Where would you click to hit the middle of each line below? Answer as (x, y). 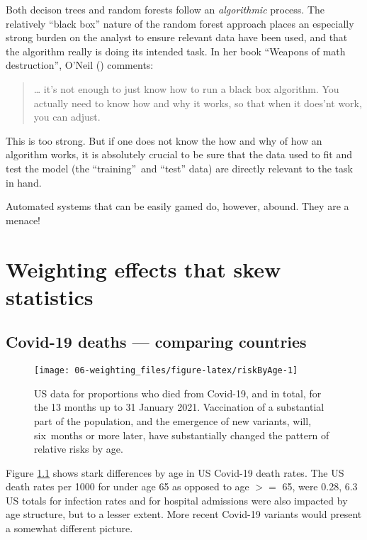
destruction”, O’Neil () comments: (80, 65)
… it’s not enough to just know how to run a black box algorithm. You (186, 88)
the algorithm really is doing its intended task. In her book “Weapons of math (176, 51)
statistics (50, 296)
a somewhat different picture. (69, 528)
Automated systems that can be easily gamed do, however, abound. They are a (177, 206)
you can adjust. (67, 117)
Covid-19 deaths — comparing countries (156, 342)
